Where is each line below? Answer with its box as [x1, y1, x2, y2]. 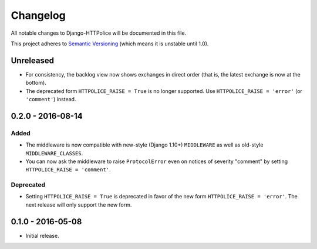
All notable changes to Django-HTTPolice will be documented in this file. [11, 29, 187, 36]
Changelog [11, 9, 66, 22]
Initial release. [25, 232, 59, 239]
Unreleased [11, 55, 55, 65]
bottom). [25, 79, 46, 87]
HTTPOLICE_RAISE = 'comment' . [25, 166, 111, 173]
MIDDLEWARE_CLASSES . [25, 150, 83, 157]
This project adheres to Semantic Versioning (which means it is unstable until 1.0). [11, 40, 209, 47]
